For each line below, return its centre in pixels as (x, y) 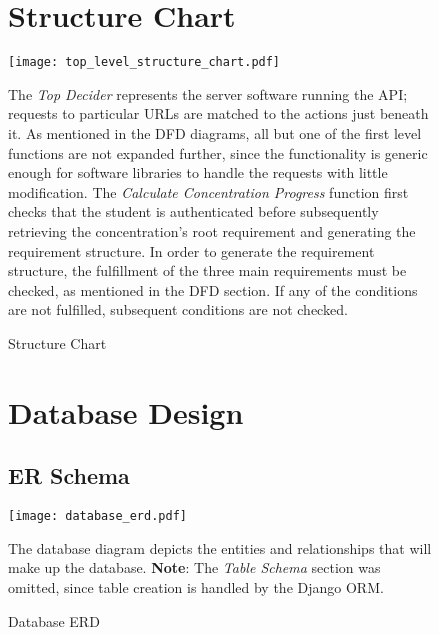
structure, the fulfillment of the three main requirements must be (207, 270)
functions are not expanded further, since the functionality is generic (218, 152)
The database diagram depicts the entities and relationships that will (220, 547)
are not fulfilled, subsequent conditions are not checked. (178, 309)
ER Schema (69, 475)
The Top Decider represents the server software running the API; (208, 93)
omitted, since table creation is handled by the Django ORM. (196, 586)
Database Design (126, 411)
